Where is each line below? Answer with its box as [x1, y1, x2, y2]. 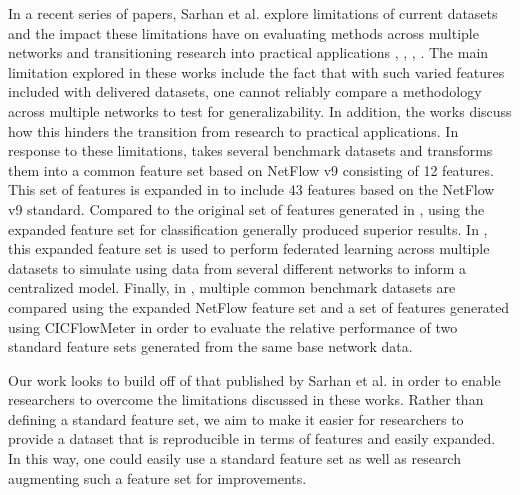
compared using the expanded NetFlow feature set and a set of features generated [8, 296, 510, 317]
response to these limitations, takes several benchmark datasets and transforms [8, 140, 493, 161]
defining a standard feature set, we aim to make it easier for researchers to [8, 408, 464, 429]
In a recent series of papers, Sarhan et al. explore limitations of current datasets [8, 3, 498, 23]
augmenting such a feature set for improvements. [8, 467, 307, 488]
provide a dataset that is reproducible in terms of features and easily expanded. [8, 428, 496, 449]
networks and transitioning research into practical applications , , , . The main [8, 42, 489, 63]
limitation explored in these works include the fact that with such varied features [8, 61, 505, 82]
